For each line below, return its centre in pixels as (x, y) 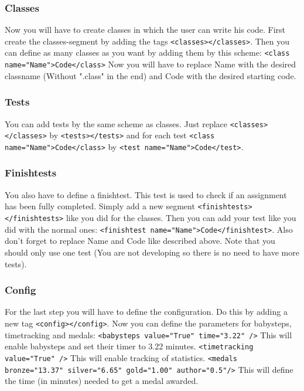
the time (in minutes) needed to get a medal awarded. (102, 381)
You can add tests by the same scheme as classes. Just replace (116, 123)
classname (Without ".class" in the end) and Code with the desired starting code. (151, 75)
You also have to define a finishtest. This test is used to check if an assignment (146, 194)
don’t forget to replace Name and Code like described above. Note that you (140, 241)
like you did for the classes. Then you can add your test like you (181, 218)
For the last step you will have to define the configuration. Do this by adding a (146, 312)
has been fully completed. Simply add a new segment (100, 206)
